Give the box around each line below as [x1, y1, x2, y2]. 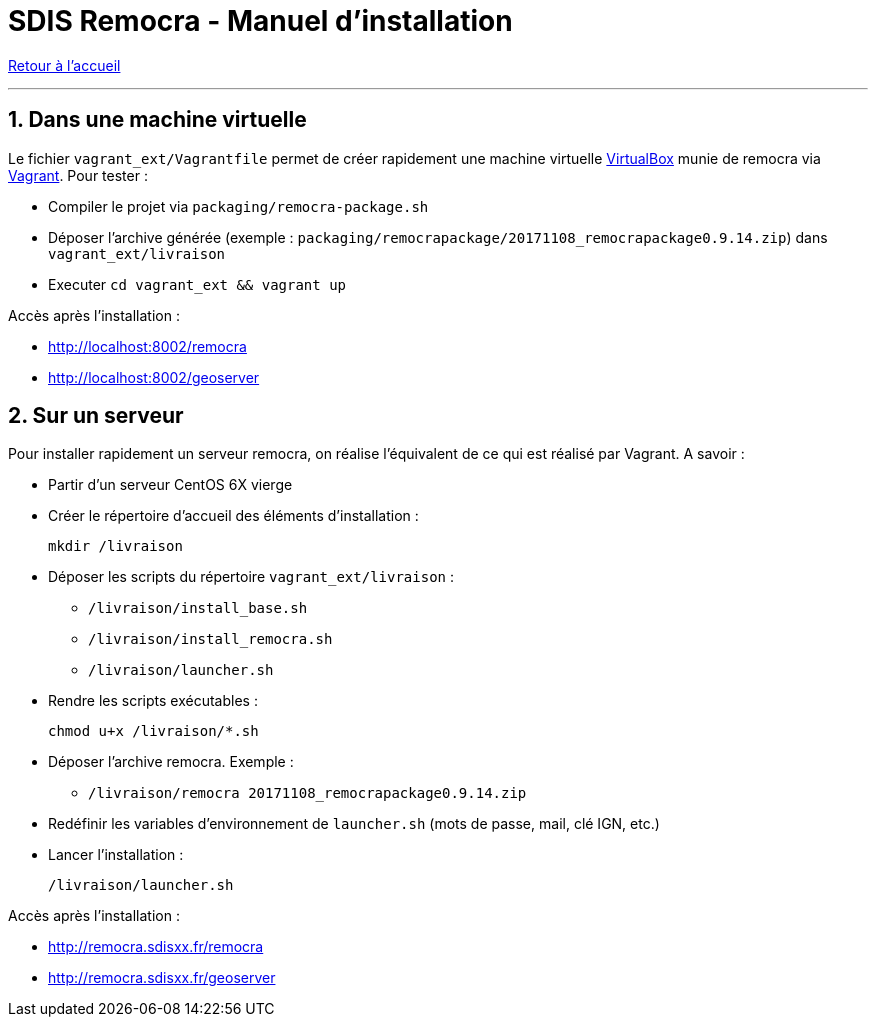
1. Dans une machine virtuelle [8, 107, 307, 133]
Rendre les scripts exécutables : [48, 692, 258, 710]
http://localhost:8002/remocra [48, 337, 247, 355]
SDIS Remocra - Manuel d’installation [8, 4, 513, 38]
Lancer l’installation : [48, 846, 184, 864]
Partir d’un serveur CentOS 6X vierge [48, 476, 293, 494]
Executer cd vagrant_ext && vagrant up [48, 275, 347, 293]
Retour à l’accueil [8, 56, 121, 74]
